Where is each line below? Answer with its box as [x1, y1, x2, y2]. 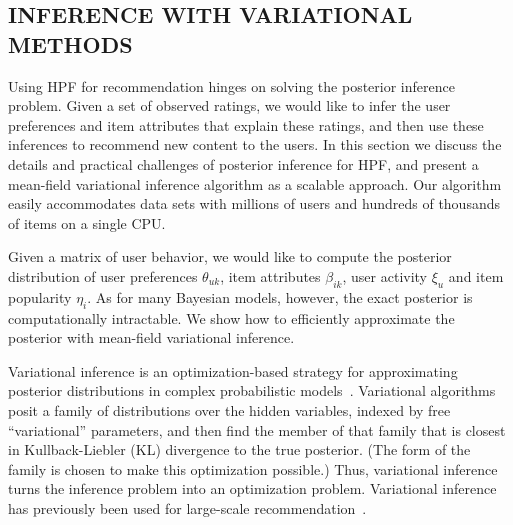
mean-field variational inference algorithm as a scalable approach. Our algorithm [8, 173, 502, 194]
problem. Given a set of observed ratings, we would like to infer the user [8, 95, 451, 116]
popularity [8, 286, 72, 307]
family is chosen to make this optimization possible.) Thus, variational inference [8, 458, 498, 479]
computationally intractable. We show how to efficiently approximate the [8, 307, 455, 328]
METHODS [8, 28, 133, 59]
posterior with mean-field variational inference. [8, 327, 295, 348]
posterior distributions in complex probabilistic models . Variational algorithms [8, 380, 496, 401]
